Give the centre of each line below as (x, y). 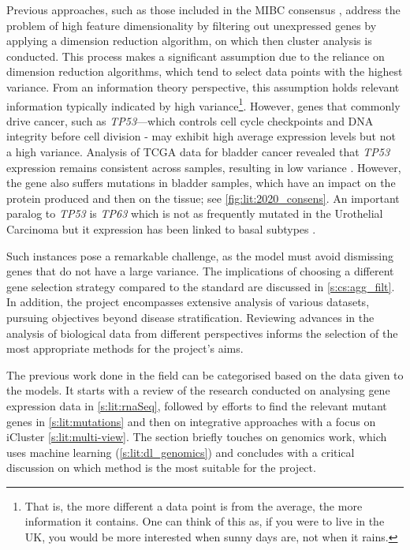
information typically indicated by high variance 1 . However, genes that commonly (203, 104)
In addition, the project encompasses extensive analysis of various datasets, (188, 302)
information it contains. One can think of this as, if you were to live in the (205, 521)
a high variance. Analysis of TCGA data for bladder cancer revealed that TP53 (198, 152)
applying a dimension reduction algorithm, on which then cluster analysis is (189, 41)
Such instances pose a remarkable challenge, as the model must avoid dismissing (200, 255)
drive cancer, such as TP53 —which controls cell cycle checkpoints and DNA (190, 120)
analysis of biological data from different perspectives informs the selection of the (202, 333)
